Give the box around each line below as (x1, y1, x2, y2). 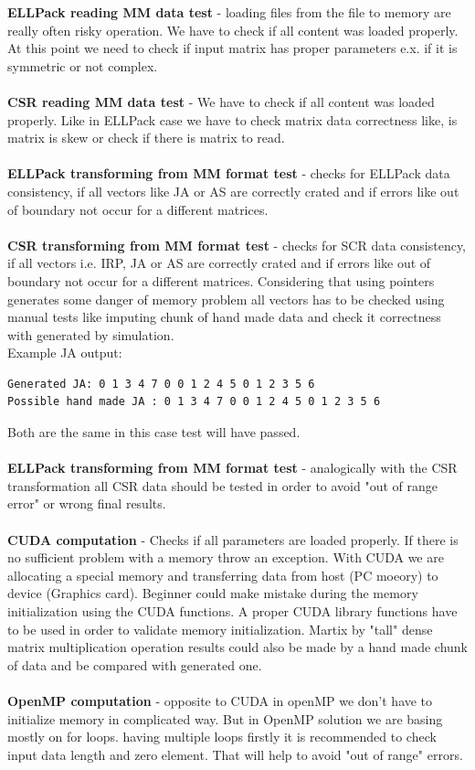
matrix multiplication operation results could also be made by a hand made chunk (7, 637, 468, 657)
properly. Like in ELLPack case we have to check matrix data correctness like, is (7, 110, 458, 129)
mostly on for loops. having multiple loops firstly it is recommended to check (7, 727, 437, 746)
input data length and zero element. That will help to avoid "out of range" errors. (7, 744, 463, 764)
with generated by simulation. (7, 325, 174, 344)
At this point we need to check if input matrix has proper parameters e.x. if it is (7, 38, 458, 58)
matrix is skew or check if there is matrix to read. (7, 128, 285, 147)
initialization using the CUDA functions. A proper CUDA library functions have (7, 602, 458, 620)
